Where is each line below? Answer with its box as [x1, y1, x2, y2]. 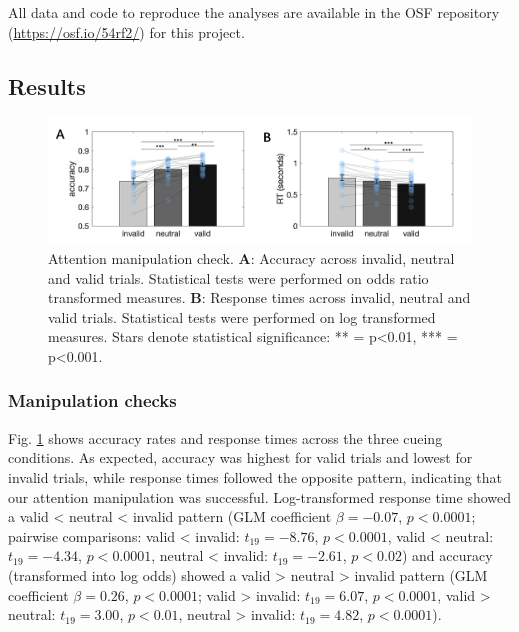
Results [8, 70, 86, 101]
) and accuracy [401, 545, 493, 566]
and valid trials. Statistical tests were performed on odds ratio [48, 267, 429, 288]
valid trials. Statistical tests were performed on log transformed [48, 306, 436, 327]
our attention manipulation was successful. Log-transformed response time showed [8, 486, 512, 507]
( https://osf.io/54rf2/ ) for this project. [8, 21, 245, 42]
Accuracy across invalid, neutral [259, 247, 455, 268]
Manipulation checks [8, 388, 177, 413]
